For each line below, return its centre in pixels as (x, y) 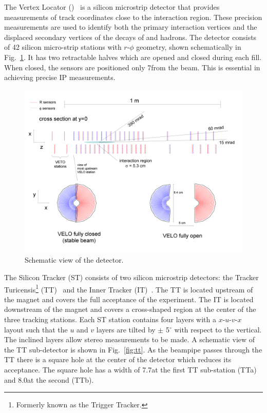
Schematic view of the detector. (74, 260)
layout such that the (36, 329)
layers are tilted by (126, 329)
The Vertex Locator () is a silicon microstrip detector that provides (112, 7)
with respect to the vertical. (218, 329)
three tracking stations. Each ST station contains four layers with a (110, 319)
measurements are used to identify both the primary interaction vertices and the (131, 27)
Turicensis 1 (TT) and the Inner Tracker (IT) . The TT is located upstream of (129, 288)
